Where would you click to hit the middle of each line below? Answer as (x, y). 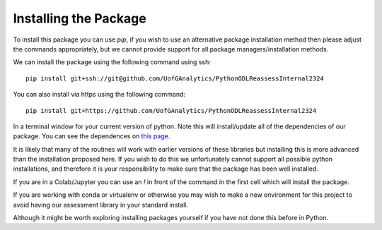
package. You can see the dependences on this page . (92, 136)
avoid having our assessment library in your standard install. (101, 205)
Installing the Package (80, 18)
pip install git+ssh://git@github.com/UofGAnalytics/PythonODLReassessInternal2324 (175, 78)
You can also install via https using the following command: (99, 95)
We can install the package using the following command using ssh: (112, 62)
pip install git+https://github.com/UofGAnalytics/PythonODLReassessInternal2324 (171, 110)
